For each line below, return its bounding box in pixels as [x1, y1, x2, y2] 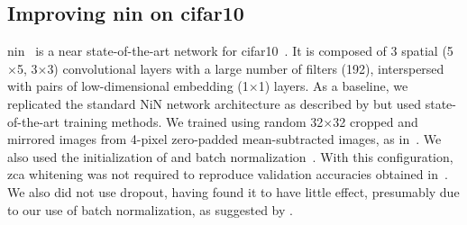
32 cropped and [333, 112, 418, 130]
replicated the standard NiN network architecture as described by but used [7, 94, 422, 112]
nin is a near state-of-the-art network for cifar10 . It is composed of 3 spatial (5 [7, 41, 453, 60]
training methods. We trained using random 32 [63, 112, 324, 130]
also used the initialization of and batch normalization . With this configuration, [7, 147, 453, 166]
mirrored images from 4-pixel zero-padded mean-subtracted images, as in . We [7, 130, 442, 148]
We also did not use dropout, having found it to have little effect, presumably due [7, 182, 460, 201]
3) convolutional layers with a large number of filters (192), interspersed [47, 58, 444, 77]
